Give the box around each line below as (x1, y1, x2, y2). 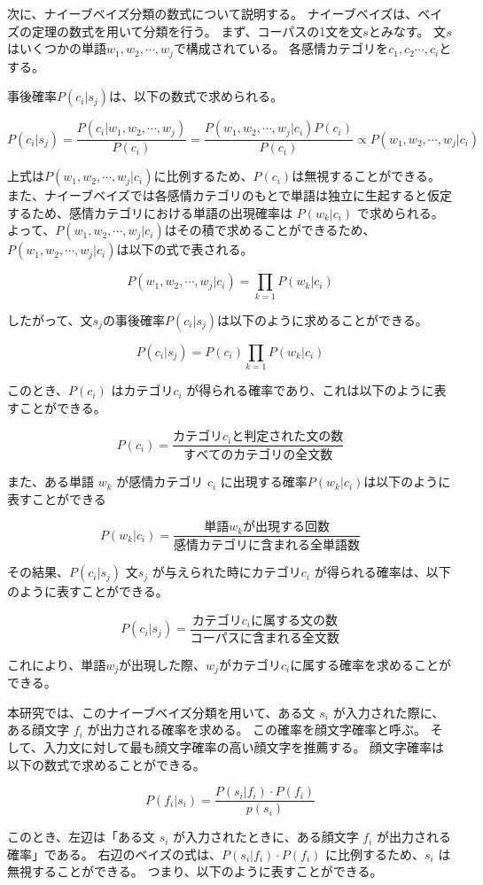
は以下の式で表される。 (116, 240, 253, 259)
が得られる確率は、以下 (314, 563, 451, 581)
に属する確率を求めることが (290, 655, 452, 673)
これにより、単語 (7, 655, 106, 673)
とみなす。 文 (368, 21, 447, 40)
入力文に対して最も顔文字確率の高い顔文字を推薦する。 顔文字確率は (43, 738, 445, 757)
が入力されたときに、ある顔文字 (173, 827, 359, 846)
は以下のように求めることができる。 (217, 310, 428, 329)
